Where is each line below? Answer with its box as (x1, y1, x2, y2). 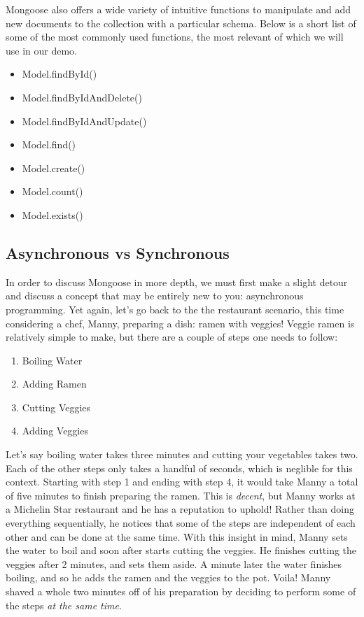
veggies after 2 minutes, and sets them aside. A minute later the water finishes (6, 556, 342, 571)
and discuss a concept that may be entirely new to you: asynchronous (6, 288, 304, 303)
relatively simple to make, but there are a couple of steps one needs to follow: (6, 329, 338, 344)
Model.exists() (22, 207, 83, 222)
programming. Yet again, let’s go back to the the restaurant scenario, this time (6, 302, 344, 316)
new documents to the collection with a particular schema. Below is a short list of (6, 15, 356, 30)
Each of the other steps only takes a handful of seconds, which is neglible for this (6, 460, 353, 475)
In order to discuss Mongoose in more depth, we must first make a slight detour (6, 274, 348, 289)
